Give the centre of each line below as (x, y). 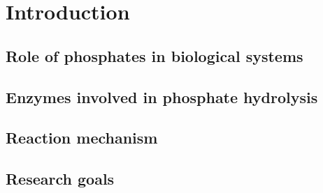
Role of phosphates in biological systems (155, 55)
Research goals (60, 179)
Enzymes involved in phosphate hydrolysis (162, 96)
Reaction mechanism (82, 138)
